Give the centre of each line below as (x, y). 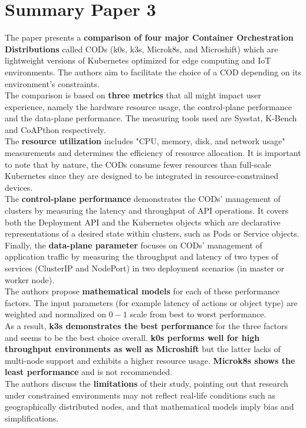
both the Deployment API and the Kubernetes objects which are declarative (143, 222)
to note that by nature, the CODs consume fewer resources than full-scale (138, 164)
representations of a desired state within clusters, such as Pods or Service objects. (152, 233)
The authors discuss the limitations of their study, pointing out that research (147, 383)
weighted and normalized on (55, 314)
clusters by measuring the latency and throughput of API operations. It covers (147, 210)
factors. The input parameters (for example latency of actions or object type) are (151, 302)
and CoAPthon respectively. (55, 129)
